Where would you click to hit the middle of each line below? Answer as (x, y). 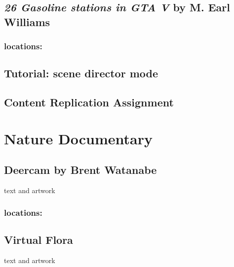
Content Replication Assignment (89, 102)
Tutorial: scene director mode (81, 73)
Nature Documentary (78, 138)
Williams (27, 21)
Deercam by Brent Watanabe (80, 170)
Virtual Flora (39, 239)
